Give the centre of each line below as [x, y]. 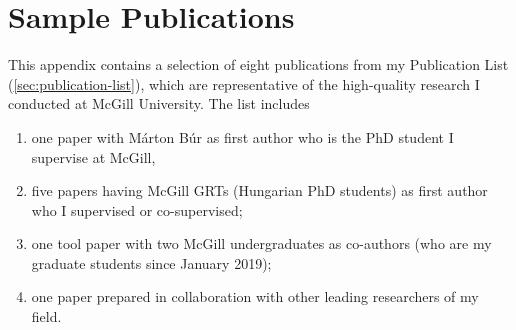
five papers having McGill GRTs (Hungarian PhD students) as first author [259, 190]
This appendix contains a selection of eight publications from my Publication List [258, 64]
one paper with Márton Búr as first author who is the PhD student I [242, 136]
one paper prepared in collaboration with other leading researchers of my [255, 296]
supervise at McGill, [93, 156]
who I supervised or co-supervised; [137, 209]
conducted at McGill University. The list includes [159, 103]
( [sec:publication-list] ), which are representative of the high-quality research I [244, 83]
